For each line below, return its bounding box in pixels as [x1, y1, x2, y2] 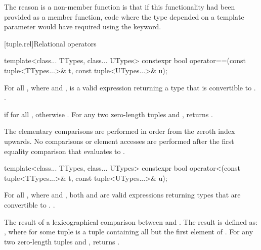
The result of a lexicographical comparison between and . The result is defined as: [4, 216, 258, 227]
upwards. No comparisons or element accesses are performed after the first [4, 135, 234, 146]
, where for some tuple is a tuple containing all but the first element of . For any [4, 226, 253, 237]
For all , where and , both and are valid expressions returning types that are [4, 189, 241, 200]
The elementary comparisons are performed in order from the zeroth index [4, 126, 235, 136]
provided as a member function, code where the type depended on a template [4, 11, 244, 22]
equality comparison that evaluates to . [4, 145, 125, 156]
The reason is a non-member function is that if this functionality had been [4, 2, 235, 12]
